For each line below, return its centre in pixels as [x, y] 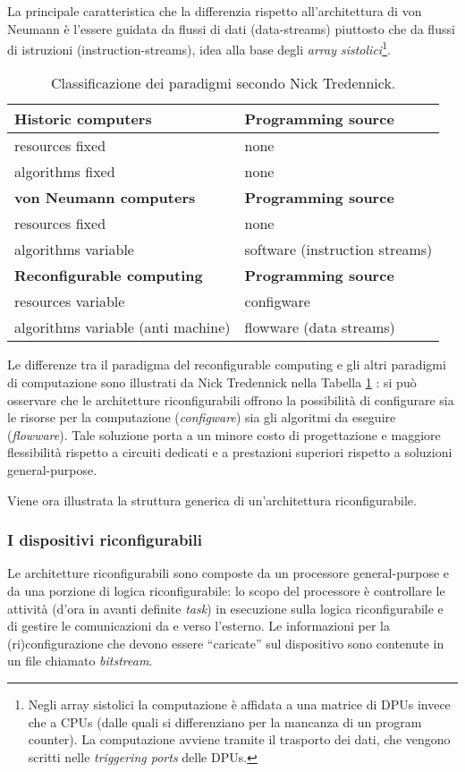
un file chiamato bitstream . [80, 661]
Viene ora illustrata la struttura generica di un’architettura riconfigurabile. [212, 500]
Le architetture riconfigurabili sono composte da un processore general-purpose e [228, 573]
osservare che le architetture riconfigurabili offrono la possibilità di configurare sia [231, 399]
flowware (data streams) [320, 327]
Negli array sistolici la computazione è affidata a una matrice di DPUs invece [239, 704]
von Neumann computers [105, 198]
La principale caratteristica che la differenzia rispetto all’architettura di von [215, 11]
